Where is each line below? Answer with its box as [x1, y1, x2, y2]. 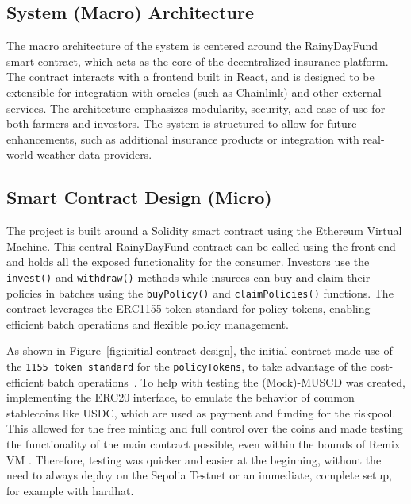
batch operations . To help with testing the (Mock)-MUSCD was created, [47, 373, 405, 390]
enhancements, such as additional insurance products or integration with [6, 130, 359, 147]
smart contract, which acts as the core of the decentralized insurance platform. [6, 52, 389, 69]
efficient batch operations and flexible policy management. [6, 315, 289, 332]
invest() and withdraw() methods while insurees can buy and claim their [6, 268, 371, 285]
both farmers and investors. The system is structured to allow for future [6, 115, 357, 132]
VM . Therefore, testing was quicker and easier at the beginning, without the [6, 451, 382, 467]
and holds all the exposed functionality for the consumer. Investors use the [6, 253, 370, 270]
